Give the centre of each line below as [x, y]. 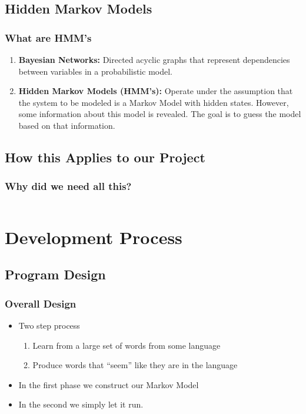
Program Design [55, 274]
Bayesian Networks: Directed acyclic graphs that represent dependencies [154, 59]
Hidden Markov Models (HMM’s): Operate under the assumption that [156, 91]
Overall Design [41, 303]
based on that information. [67, 125]
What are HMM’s [48, 37]
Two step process [49, 325]
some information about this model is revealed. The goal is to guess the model [160, 114]
